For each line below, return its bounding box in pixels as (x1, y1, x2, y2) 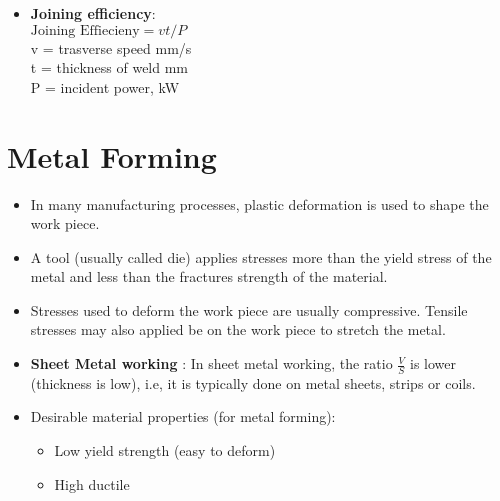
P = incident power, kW (30, 76, 180, 97)
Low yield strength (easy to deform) (54, 440, 276, 461)
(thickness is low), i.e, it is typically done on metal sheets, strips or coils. (30, 372, 476, 393)
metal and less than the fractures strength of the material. (30, 266, 388, 287)
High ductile (54, 473, 130, 494)
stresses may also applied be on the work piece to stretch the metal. (30, 319, 446, 340)
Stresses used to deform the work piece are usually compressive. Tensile (30, 299, 468, 320)
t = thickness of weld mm (30, 57, 189, 78)
